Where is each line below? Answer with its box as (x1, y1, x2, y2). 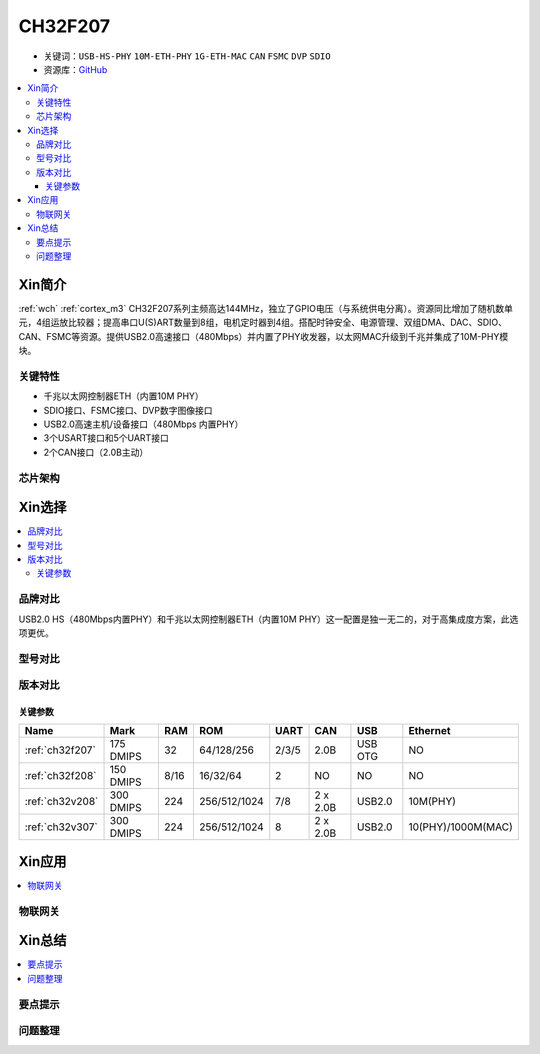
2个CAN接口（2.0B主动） (43, 446, 149, 458)
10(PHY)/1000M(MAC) (408, 820, 514, 834)
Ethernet (408, 724, 451, 738)
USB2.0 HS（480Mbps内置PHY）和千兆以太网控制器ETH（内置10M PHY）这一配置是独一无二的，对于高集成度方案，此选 (18, 613, 519, 625)
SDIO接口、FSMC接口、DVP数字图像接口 (43, 404, 213, 416)
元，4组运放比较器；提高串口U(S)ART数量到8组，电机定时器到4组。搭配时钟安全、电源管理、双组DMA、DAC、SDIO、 (18, 316, 508, 329)
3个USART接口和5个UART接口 (43, 432, 169, 444)
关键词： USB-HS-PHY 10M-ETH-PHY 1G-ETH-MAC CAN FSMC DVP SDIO (43, 50, 331, 62)
